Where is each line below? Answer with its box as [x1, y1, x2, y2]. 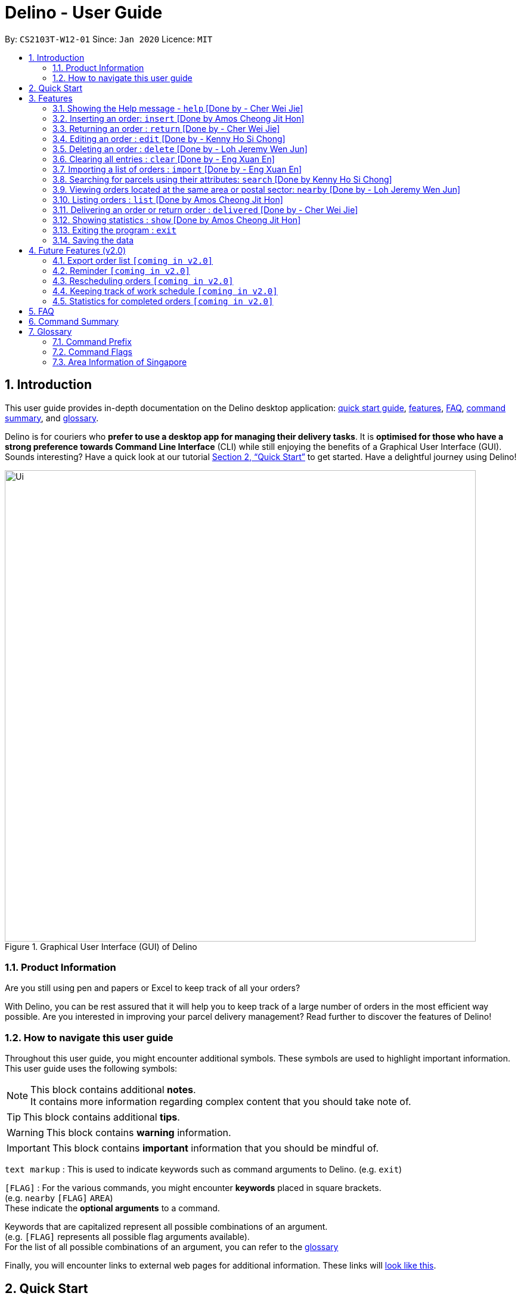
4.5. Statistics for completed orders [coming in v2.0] [52, 295, 274, 306]
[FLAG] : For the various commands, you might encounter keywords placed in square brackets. [5, 1183, 382, 1193]
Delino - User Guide [5, 2, 163, 23]
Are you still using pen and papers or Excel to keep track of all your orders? [5, 983, 300, 993]
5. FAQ [29, 306, 54, 316]
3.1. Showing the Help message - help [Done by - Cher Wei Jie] [52, 103, 303, 113]
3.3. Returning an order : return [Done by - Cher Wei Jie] [52, 123, 280, 134]
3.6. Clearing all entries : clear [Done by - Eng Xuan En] [52, 153, 275, 164]
